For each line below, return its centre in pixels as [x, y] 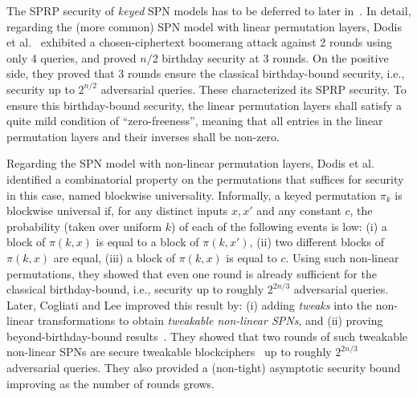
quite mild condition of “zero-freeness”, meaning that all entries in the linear [195, 121]
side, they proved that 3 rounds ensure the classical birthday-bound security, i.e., [206, 73]
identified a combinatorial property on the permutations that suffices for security [205, 178]
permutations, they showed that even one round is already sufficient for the [192, 273]
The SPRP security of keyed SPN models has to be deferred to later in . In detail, [209, 10]
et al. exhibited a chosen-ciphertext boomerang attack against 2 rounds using [199, 42]
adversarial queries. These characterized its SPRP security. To [253, 89]
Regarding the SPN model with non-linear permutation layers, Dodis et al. [190, 163]
